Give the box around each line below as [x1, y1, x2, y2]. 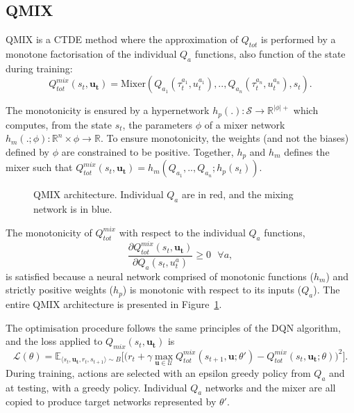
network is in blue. [33, 202, 112, 216]
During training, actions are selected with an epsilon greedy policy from [6, 365, 311, 380]
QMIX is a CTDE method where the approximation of [6, 32, 238, 47]
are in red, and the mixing [181, 187, 294, 202]
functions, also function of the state [194, 47, 346, 60]
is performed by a [261, 32, 336, 47]
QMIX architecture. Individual [33, 187, 164, 202]
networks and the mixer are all [205, 380, 336, 394]
